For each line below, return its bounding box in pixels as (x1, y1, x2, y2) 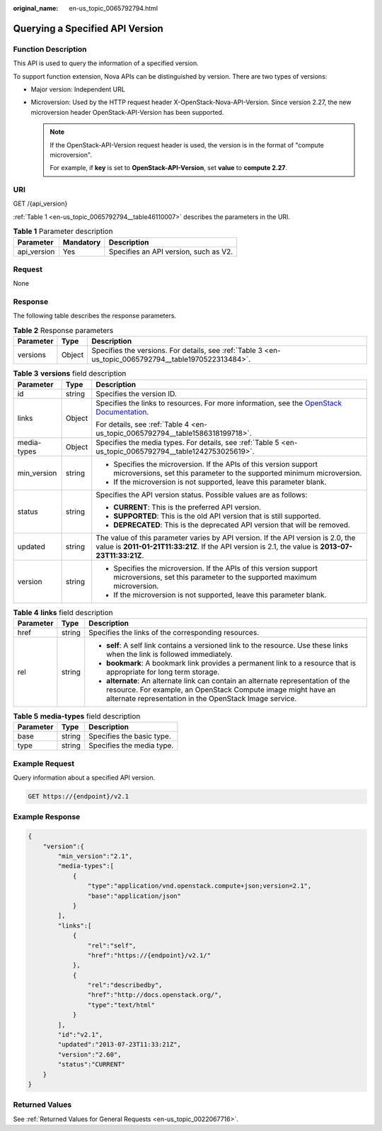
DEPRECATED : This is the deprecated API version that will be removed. (113, 519, 350, 529)
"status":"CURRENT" (57, 1060, 125, 1069)
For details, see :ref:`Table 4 (95, 419, 190, 429)
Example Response (13, 812, 81, 822)
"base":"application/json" (87, 891, 182, 900)
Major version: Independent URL (30, 85, 125, 94)
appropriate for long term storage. (106, 667, 220, 677)
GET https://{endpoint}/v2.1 (28, 792, 129, 801)
